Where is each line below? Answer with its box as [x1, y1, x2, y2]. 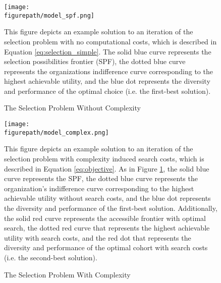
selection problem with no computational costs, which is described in [4, 36, 217, 46]
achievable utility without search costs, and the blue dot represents [4, 193, 211, 203]
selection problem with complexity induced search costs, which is [4, 153, 204, 163]
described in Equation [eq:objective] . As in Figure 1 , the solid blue [4, 163, 209, 174]
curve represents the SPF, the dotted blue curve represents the [4, 173, 198, 184]
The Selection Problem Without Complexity [4, 102, 141, 113]
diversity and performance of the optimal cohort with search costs [4, 242, 208, 253]
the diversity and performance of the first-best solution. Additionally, [4, 202, 217, 213]
